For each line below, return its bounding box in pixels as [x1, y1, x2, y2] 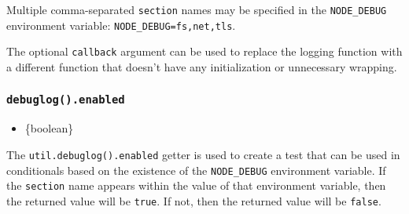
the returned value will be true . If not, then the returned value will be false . [6, 192, 381, 209]
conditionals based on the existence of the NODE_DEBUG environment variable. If [6, 161, 386, 178]
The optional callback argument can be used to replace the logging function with [6, 43, 403, 60]
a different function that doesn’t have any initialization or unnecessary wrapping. [6, 58, 397, 74]
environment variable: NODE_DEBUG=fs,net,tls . [6, 16, 236, 33]
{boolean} [24, 120, 74, 136]
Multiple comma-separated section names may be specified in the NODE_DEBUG [6, 2, 387, 17]
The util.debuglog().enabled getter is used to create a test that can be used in [6, 146, 400, 162]
